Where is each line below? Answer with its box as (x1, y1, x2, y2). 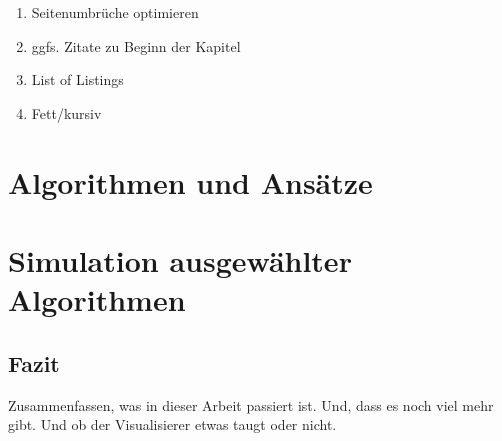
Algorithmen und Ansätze (8, 161, 373, 202)
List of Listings (31, 69, 124, 90)
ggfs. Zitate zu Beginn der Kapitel (31, 35, 241, 56)
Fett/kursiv (31, 102, 102, 123)
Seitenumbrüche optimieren (31, 2, 199, 22)
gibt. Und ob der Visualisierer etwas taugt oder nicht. (8, 414, 337, 435)
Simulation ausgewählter (8, 239, 352, 280)
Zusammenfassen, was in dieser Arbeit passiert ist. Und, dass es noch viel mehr (8, 394, 494, 415)
